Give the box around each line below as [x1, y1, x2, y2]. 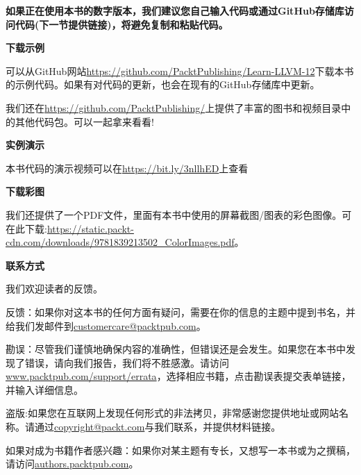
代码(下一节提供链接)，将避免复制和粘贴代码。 [15, 17, 228, 31]
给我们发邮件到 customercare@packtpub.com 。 [6, 318, 206, 333]
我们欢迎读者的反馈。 [6, 281, 103, 296]
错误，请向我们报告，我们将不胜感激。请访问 [24, 355, 229, 369]
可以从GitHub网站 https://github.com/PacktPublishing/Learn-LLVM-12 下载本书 [6, 63, 354, 78]
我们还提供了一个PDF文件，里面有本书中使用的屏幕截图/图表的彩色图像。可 [6, 207, 352, 222]
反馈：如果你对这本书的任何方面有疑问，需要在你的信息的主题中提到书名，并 [6, 304, 355, 319]
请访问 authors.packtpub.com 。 [6, 456, 139, 471]
